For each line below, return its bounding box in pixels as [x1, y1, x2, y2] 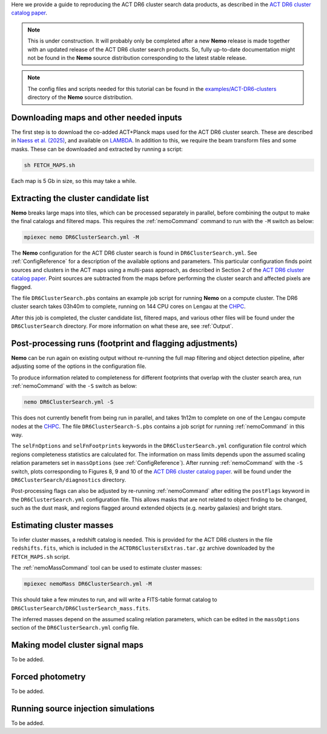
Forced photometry [11, 672, 86, 682]
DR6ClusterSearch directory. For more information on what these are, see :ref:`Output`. [11, 322, 234, 330]
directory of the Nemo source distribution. [27, 94, 133, 101]
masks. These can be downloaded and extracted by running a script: [11, 145, 183, 153]
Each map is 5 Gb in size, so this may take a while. [11, 177, 137, 184]
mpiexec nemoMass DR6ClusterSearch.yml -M [24, 581, 152, 587]
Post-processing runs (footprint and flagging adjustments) [11, 338, 238, 349]
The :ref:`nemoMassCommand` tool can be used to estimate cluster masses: [11, 564, 202, 572]
